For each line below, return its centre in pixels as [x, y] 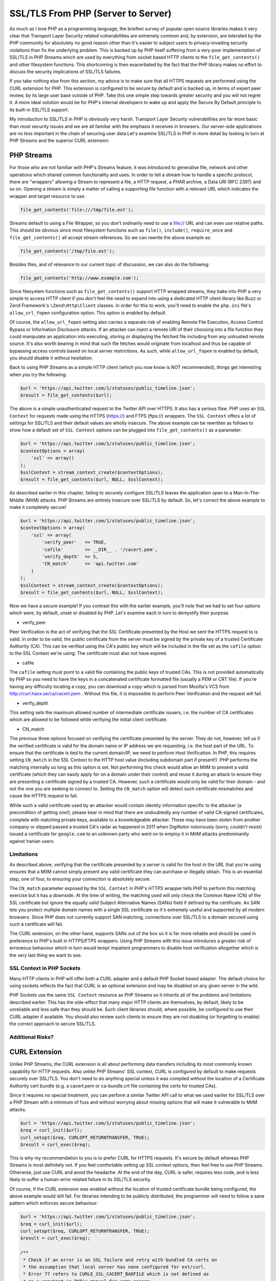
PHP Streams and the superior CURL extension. [60, 140]
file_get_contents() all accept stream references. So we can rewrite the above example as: [110, 237]
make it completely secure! [38, 507]
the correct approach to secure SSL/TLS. [53, 1024]
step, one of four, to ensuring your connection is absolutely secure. [80, 879]
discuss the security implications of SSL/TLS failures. [66, 71]
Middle [17, 500]
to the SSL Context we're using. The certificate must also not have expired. [88, 653]
